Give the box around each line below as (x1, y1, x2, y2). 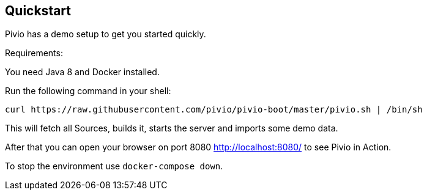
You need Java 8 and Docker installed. (5, 67, 160, 78)
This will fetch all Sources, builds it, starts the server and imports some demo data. (5, 123, 338, 134)
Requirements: (5, 48, 63, 59)
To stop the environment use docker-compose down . (5, 161, 223, 172)
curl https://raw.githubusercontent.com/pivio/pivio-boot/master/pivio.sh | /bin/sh (5, 105, 423, 115)
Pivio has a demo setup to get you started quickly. (5, 29, 206, 40)
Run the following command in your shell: (5, 86, 171, 97)
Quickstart (5, 3, 72, 18)
